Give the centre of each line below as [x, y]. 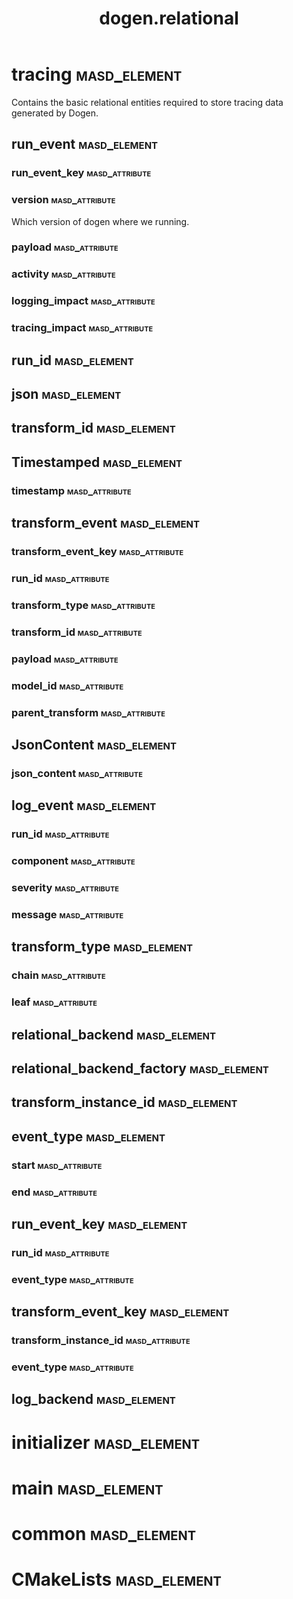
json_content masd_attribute [77, 773]
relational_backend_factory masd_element [140, 1068]
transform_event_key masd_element [120, 1312]
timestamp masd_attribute [71, 490]
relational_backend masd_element [114, 1034]
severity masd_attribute [65, 888]
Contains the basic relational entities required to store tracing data [147, 102]
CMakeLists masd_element [116, 1579]
